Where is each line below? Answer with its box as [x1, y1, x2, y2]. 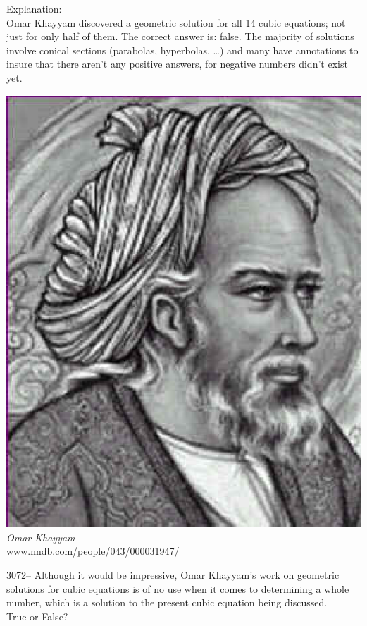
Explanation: [6, 1, 62, 16]
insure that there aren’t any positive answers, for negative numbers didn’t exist [6, 56, 348, 71]
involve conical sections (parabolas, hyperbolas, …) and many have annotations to [6, 42, 359, 57]
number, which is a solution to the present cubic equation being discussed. [6, 595, 328, 610]
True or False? [6, 608, 68, 623]
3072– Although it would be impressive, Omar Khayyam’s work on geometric [6, 567, 340, 582]
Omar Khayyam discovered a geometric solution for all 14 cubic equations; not [6, 15, 346, 30]
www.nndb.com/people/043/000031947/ [6, 544, 180, 558]
